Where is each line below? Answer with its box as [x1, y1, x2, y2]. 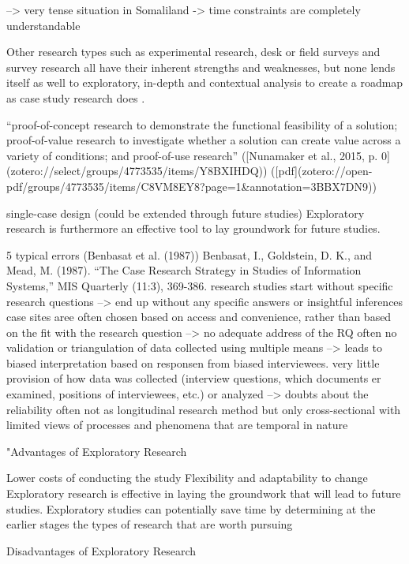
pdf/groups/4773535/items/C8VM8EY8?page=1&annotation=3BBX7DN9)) [6, 177, 377, 194]
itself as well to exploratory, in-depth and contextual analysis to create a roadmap [6, 74, 403, 91]
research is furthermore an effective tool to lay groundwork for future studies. [6, 220, 381, 237]
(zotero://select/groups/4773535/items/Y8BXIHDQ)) [6, 162, 268, 179]
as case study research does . [6, 89, 145, 106]
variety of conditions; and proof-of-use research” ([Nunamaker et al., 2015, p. [6, 147, 378, 163]
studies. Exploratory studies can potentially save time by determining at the [6, 500, 376, 517]
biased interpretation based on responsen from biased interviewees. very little [6, 354, 380, 371]
